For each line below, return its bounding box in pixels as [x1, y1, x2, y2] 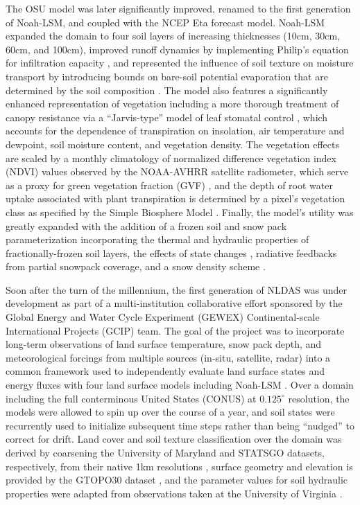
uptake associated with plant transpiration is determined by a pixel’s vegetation [6, 191, 345, 206]
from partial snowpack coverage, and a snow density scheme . [6, 259, 266, 274]
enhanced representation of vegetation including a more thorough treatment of [6, 96, 339, 111]
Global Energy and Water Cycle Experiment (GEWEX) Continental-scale [6, 310, 320, 324]
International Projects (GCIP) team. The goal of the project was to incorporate [6, 323, 345, 337]
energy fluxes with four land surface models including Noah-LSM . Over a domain [6, 378, 354, 392]
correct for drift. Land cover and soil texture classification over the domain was [6, 432, 342, 446]
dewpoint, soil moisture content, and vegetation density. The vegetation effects [6, 136, 339, 151]
